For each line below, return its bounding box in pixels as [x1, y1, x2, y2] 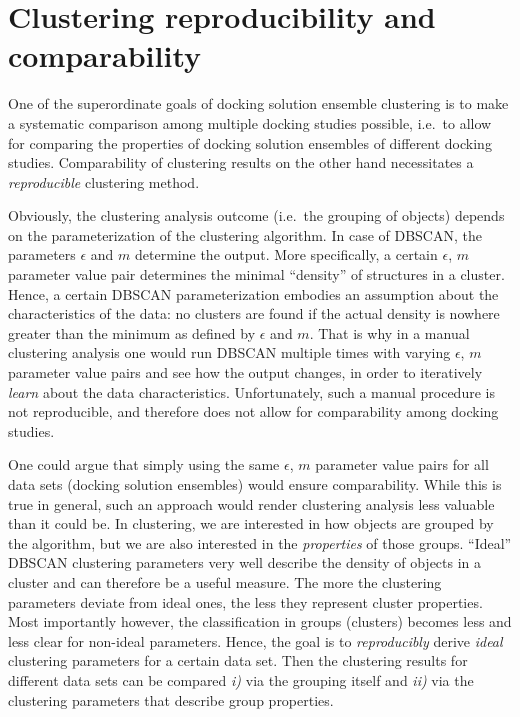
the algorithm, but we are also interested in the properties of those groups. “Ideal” [8, 532, 512, 553]
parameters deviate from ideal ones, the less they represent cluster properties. [8, 591, 483, 612]
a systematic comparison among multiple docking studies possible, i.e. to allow [8, 112, 492, 133]
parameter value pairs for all [315, 454, 489, 475]
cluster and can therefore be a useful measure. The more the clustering [8, 571, 442, 592]
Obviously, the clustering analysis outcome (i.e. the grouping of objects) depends [8, 205, 505, 226]
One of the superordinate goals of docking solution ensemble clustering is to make [8, 93, 509, 114]
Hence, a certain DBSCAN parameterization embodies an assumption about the [8, 283, 499, 304]
